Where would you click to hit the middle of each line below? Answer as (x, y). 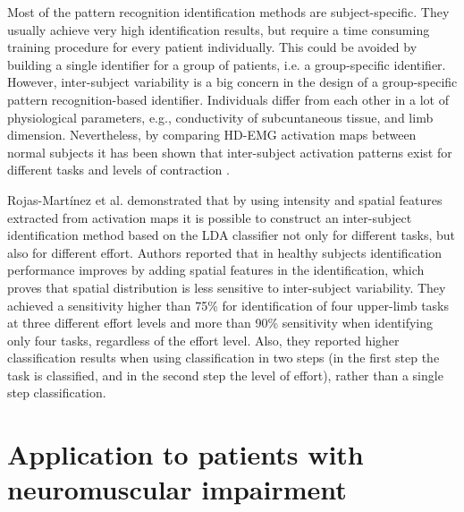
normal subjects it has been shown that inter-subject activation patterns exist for (230, 152)
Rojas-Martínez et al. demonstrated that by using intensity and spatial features (225, 199)
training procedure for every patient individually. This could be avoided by (212, 47)
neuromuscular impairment (177, 489)
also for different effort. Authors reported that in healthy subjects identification (224, 252)
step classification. (57, 393)
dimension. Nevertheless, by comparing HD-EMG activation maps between (212, 135)
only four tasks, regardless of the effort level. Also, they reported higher (203, 340)
